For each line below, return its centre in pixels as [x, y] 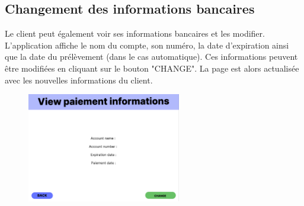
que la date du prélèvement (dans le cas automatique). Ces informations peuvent [151, 57]
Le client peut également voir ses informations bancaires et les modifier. [135, 33]
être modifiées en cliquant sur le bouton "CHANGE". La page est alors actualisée [152, 68]
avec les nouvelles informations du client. [79, 80]
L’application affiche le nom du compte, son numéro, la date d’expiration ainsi [147, 45]
